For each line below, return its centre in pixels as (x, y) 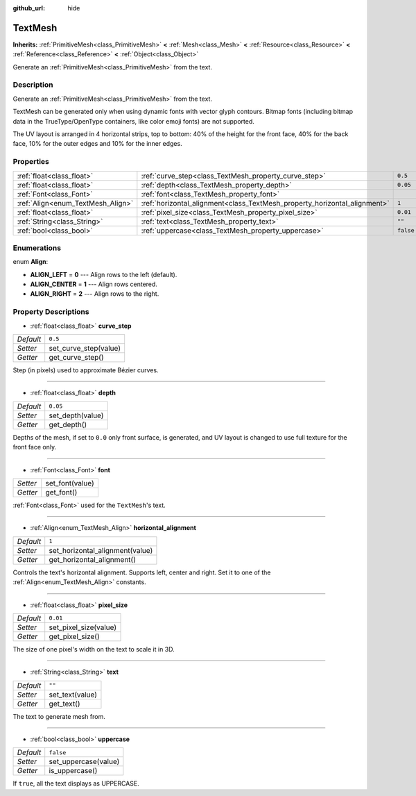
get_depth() (68, 424)
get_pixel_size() (74, 636)
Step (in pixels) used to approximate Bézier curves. (86, 370)
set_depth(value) (76, 415)
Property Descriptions (51, 312)
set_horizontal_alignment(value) (101, 550)
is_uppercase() (73, 771)
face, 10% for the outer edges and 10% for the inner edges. (98, 144)
